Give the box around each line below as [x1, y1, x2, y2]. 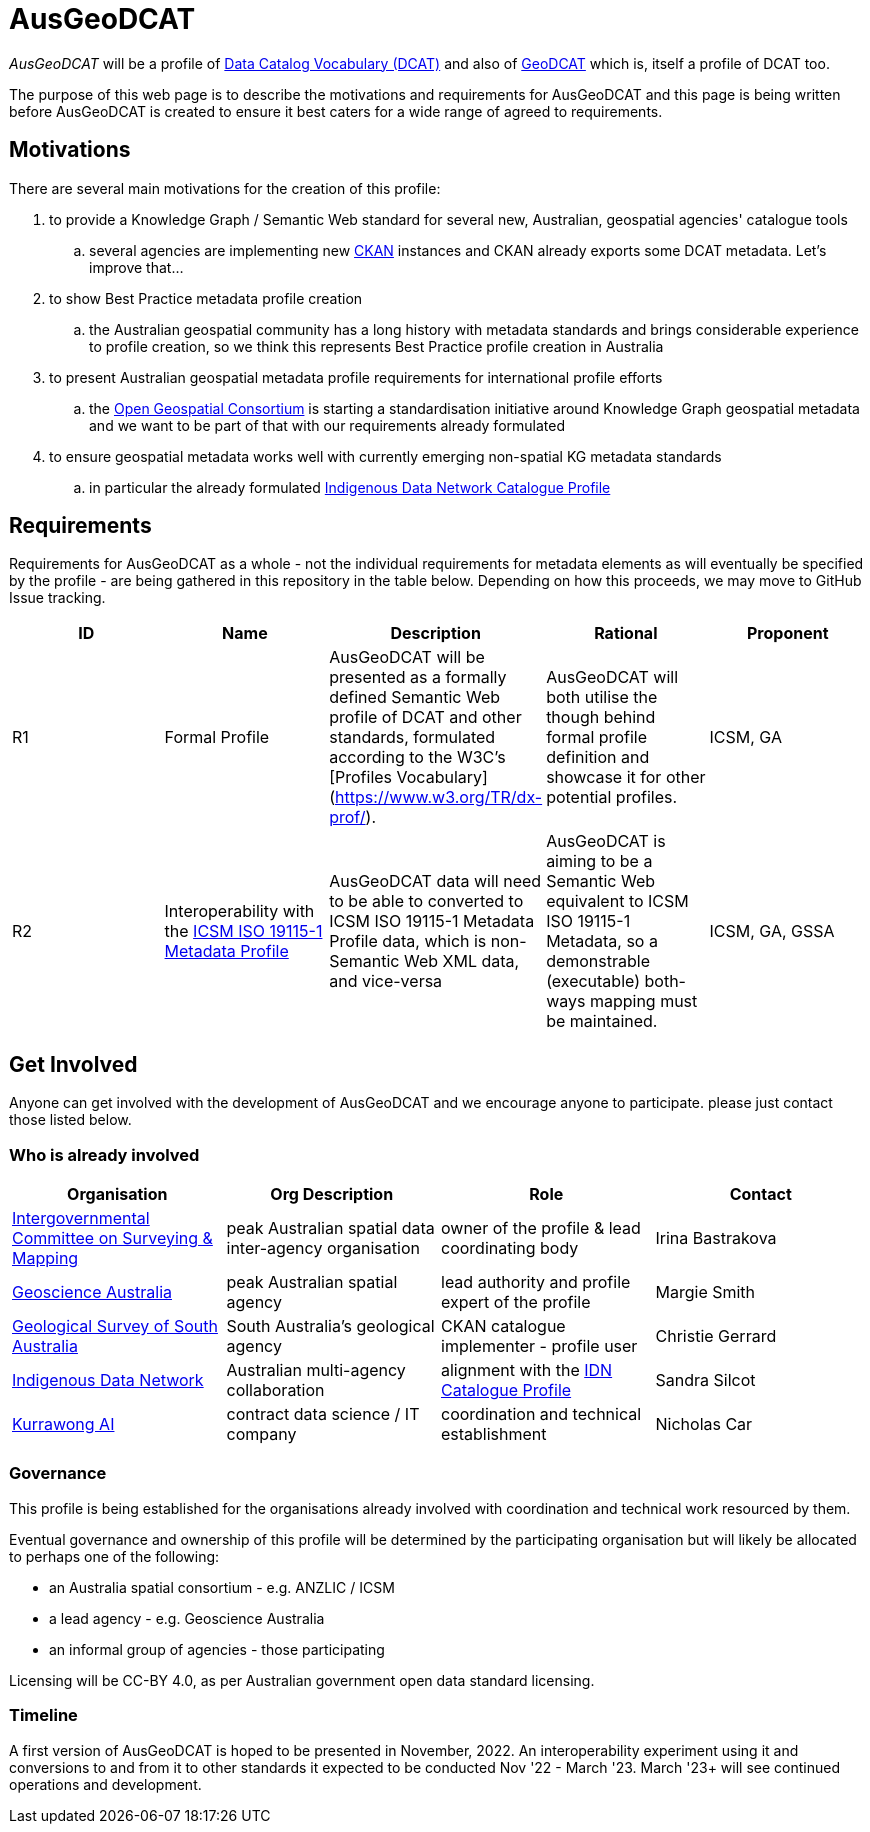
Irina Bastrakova [655, 1228, 777, 1249]
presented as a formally [329, 667, 507, 688]
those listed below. [9, 1111, 132, 1129]
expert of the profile [441, 1292, 591, 1313]
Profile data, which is [329, 931, 487, 952]
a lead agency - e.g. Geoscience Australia [49, 1609, 325, 1627]
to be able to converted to [329, 891, 524, 912]
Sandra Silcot [655, 1370, 756, 1391]
